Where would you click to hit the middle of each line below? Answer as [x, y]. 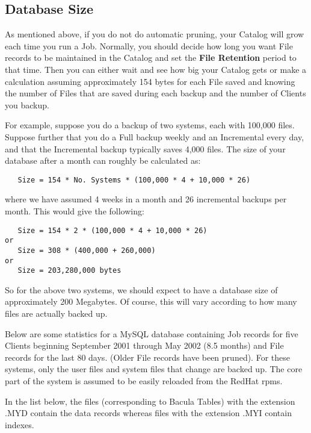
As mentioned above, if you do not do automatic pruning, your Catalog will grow [155, 34]
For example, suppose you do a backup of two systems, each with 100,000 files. [150, 125]
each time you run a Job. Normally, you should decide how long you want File [149, 45]
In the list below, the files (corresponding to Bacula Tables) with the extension [150, 401]
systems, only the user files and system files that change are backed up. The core [154, 369]
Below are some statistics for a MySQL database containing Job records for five [152, 333]
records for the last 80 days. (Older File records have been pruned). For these [147, 357]
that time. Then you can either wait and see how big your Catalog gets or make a [156, 69]
